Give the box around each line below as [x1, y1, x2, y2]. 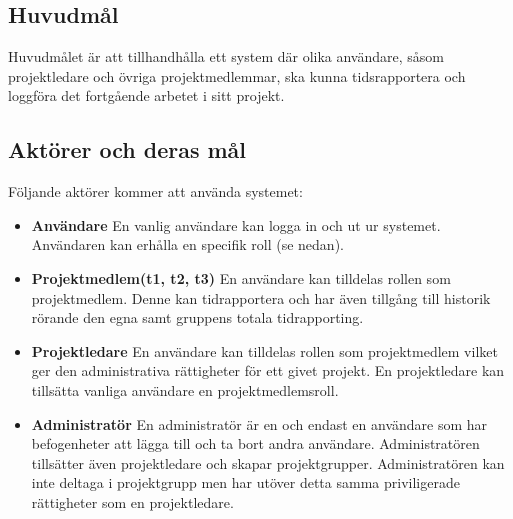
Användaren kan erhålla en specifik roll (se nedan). [31, 234, 344, 255]
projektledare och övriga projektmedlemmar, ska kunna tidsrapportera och [8, 65, 466, 86]
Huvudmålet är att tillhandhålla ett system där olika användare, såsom [8, 46, 445, 67]
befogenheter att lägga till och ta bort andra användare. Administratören [31, 433, 480, 454]
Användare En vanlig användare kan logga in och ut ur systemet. [31, 214, 441, 235]
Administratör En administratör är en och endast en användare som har [31, 413, 488, 434]
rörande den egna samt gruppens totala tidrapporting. [31, 307, 364, 328]
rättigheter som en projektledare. [31, 491, 234, 512]
